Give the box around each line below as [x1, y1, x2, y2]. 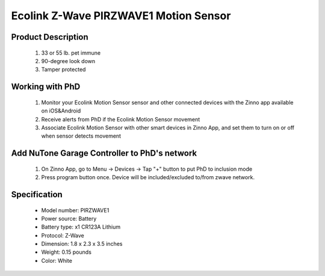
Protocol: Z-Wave [41, 232, 84, 239]
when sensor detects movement [41, 132, 122, 140]
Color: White [41, 257, 72, 264]
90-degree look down [41, 57, 96, 64]
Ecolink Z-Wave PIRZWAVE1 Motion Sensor [11, 9, 231, 22]
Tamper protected [41, 66, 86, 73]
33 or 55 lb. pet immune [41, 49, 101, 57]
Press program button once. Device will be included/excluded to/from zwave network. [41, 174, 255, 181]
